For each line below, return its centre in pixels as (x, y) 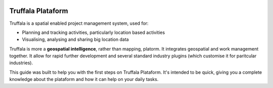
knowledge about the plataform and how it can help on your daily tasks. (84, 79)
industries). (21, 63)
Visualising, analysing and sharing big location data (75, 39)
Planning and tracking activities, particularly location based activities (94, 32)
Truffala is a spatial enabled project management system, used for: (79, 23)
